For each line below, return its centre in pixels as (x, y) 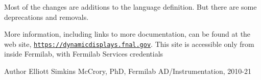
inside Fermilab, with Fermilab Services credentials (84, 54)
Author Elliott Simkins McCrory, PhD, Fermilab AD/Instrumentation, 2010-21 (128, 71)
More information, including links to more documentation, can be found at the (127, 34)
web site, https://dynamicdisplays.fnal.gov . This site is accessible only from (129, 44)
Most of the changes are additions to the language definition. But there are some (130, 7)
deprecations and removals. (46, 17)
